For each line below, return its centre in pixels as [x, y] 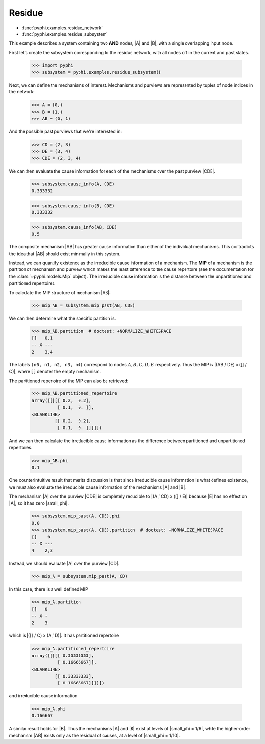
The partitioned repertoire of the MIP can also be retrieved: [69, 381]
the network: [22, 92]
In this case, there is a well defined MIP [49, 589]
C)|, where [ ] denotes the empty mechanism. [55, 372]
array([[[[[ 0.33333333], [63, 655]
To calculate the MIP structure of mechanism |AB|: [60, 292]
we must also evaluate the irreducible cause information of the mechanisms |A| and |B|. [98, 487]
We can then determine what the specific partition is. [63, 318]
